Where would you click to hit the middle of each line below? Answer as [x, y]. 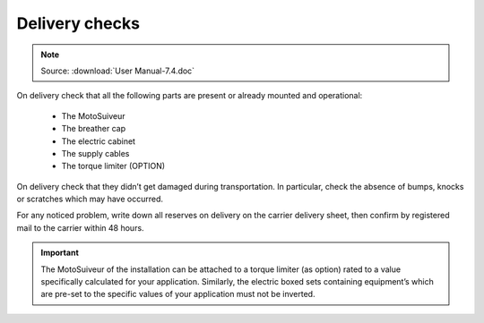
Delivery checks [78, 23]
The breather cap [93, 129]
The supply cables [95, 153]
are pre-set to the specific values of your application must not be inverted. [178, 294]
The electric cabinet [99, 141]
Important [60, 253]
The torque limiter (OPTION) [113, 166]
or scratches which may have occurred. [90, 199]
